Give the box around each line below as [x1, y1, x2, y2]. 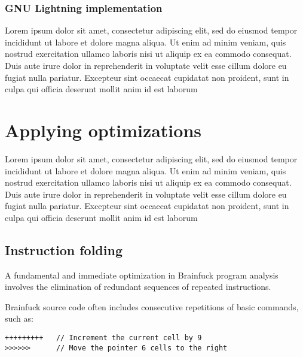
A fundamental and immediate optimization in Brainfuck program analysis [5, 268, 278, 281]
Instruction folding [5, 240, 123, 259]
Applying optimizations [5, 117, 202, 142]
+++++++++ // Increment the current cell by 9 [5, 334, 202, 343]
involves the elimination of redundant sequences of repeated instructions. [5, 280, 271, 293]
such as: [5, 312, 33, 325]
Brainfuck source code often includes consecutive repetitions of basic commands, [5, 300, 299, 313]
